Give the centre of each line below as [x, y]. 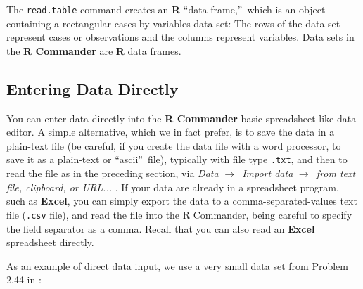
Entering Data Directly [93, 88]
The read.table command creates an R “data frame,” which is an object [166, 9]
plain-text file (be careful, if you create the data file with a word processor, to [174, 145]
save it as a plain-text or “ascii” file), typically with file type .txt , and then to [177, 159]
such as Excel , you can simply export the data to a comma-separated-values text [182, 201]
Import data [268, 173]
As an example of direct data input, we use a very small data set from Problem [177, 265]
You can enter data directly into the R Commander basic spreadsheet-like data [181, 118]
